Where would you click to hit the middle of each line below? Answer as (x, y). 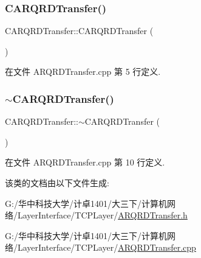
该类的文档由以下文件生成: (57, 183)
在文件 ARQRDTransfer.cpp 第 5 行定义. (83, 71)
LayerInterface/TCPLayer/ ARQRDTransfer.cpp (107, 247)
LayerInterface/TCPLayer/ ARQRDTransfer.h (102, 215)
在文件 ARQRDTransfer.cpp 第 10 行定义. (85, 162)
